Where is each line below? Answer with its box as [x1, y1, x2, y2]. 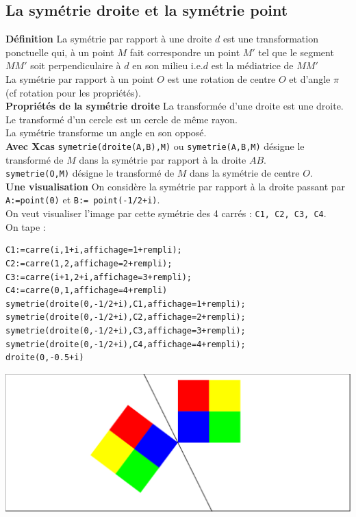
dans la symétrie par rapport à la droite [79, 152, 246, 166]
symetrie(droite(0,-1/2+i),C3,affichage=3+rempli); [5, 325, 246, 336]
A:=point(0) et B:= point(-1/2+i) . [5, 192, 160, 207]
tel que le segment [258, 45, 334, 59]
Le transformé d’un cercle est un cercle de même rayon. [5, 112, 238, 126]
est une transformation [222, 31, 318, 46]
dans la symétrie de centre [190, 166, 300, 180]
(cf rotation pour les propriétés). [5, 85, 141, 99]
